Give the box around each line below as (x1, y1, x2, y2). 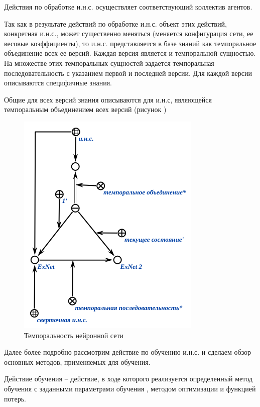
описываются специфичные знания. (4, 77, 112, 88)
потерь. (4, 393, 26, 403)
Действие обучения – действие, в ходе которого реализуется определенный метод (4, 373, 252, 384)
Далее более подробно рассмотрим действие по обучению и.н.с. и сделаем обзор (4, 347, 251, 357)
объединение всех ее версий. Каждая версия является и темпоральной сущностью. (4, 48, 256, 58)
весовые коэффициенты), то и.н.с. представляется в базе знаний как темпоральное (4, 38, 256, 48)
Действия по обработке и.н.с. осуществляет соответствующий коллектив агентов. (4, 2, 252, 12)
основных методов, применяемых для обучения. (4, 356, 151, 367)
